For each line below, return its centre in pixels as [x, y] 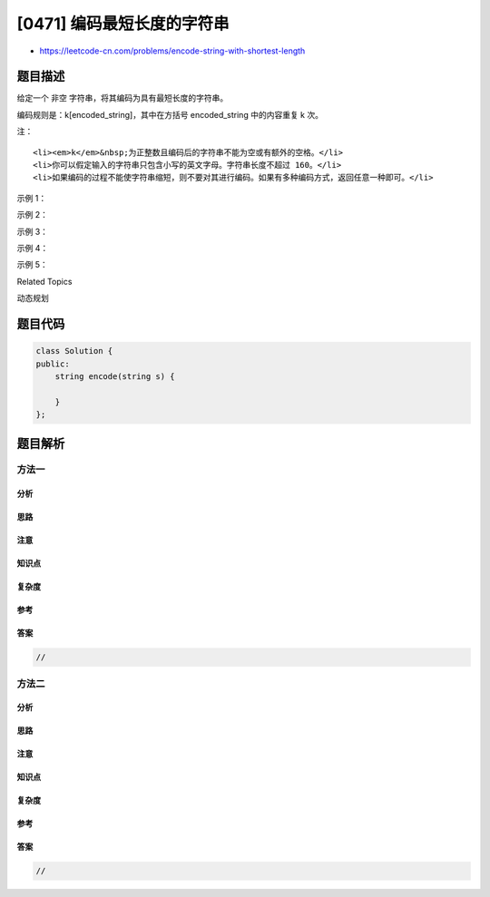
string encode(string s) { [115, 376]
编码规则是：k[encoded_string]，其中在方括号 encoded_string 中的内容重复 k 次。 [170, 114]
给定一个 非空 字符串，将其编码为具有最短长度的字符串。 [122, 98]
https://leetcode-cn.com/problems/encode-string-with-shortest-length [172, 51]
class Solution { [74, 351]
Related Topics [44, 281]
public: [53, 364]
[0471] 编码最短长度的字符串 [123, 24]
